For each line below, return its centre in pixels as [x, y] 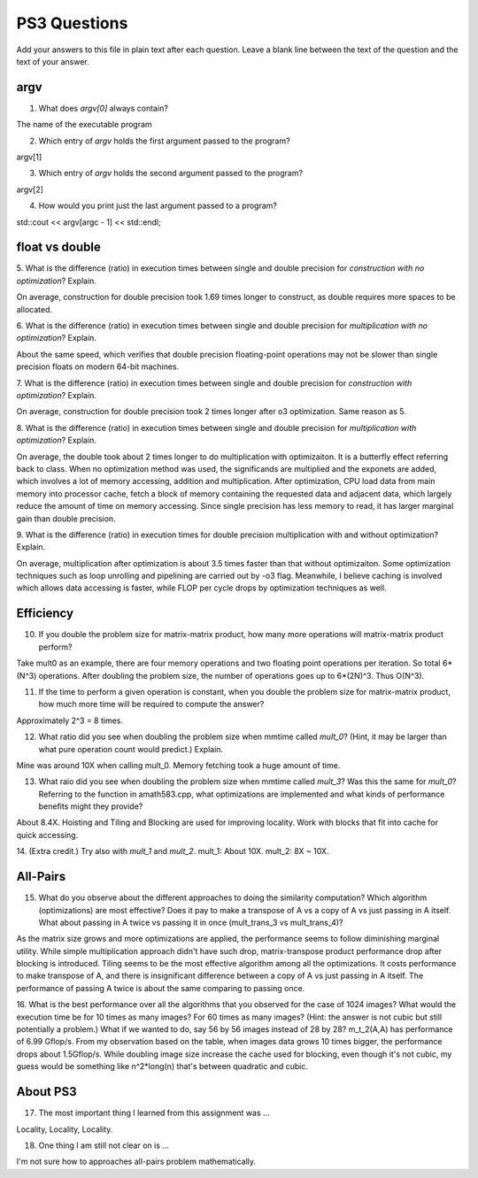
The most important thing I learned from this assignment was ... [154, 1113]
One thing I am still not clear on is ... [104, 1145]
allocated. [35, 309]
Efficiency [45, 614]
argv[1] [29, 157]
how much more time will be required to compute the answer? [151, 704]
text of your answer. [53, 61]
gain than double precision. [66, 519]
